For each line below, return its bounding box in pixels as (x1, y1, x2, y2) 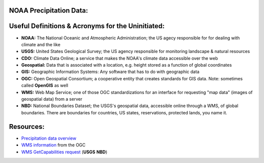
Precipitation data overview (21, 135, 77, 141)
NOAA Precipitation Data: (9, 6, 88, 15)
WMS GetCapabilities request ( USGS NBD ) (21, 149, 108, 155)
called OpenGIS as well (21, 83, 68, 89)
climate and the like (21, 41, 61, 47)
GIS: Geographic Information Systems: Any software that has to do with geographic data (21, 69, 200, 75)
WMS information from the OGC (21, 142, 86, 148)
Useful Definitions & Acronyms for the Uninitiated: (9, 22, 165, 30)
